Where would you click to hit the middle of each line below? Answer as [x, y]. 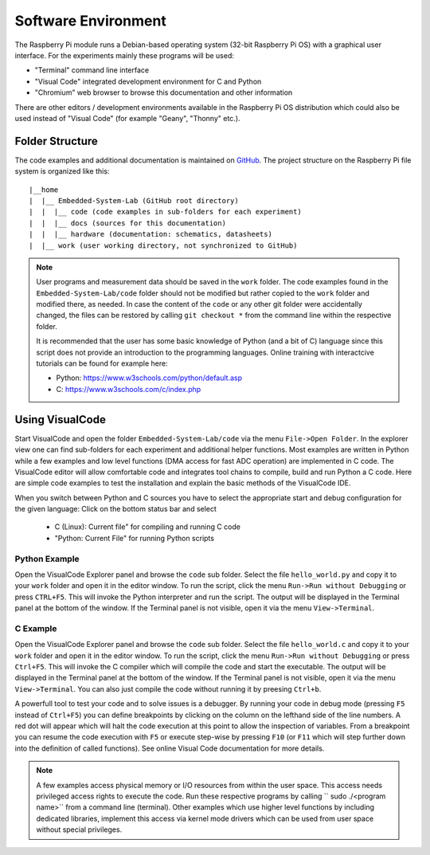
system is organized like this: [62, 171]
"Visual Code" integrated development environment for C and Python [148, 81]
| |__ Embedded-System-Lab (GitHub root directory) [134, 200]
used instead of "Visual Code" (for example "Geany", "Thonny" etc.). [127, 118]
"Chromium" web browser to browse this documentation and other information [164, 92]
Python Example [47, 559]
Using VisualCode [61, 420]
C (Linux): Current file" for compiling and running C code [147, 527]
